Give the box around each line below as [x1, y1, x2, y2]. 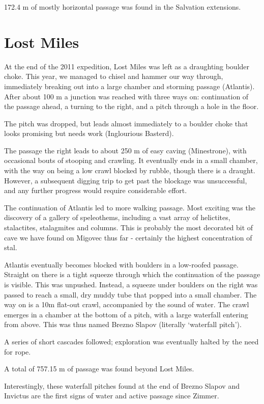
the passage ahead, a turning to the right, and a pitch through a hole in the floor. [4, 101, 259, 112]
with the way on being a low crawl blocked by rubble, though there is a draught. [4, 165, 255, 176]
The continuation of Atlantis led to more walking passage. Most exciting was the [4, 202, 255, 212]
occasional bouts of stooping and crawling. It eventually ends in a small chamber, [4, 155, 258, 166]
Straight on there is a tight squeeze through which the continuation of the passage [4, 269, 260, 280]
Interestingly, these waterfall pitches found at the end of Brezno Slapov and [4, 380, 240, 391]
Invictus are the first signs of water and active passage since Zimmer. [4, 390, 219, 401]
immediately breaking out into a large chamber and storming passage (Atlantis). [4, 80, 255, 91]
